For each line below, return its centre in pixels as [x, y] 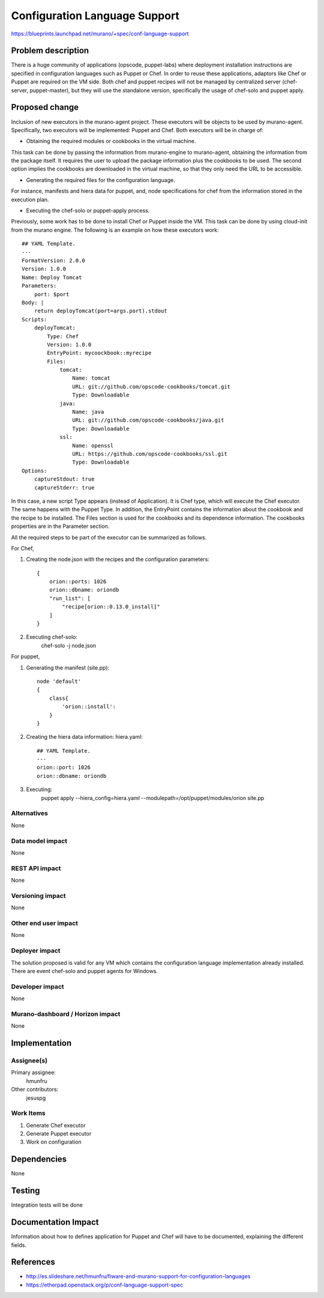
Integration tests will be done [47, 1205]
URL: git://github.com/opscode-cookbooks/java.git [148, 420]
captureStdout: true [64, 479]
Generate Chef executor [56, 1125]
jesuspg [36, 1098]
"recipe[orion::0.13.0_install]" [111, 607]
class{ [59, 698]
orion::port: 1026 [64, 768]
